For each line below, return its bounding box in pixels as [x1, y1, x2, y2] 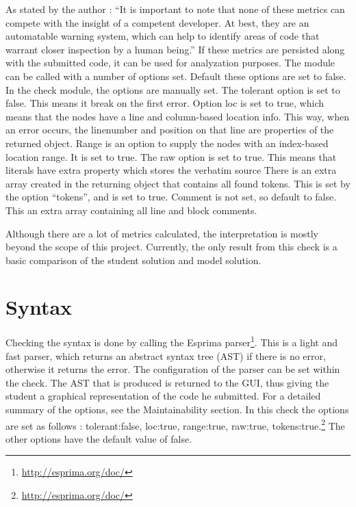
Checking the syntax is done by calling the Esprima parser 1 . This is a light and [5, 333, 338, 350]
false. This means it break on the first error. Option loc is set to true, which [5, 96, 325, 110]
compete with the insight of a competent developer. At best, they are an [5, 15, 309, 29]
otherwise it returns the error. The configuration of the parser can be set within [5, 362, 340, 376]
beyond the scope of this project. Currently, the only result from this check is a [5, 239, 338, 254]
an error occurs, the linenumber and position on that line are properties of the [5, 122, 334, 137]
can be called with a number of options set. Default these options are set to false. [5, 68, 346, 83]
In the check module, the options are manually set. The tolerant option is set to [5, 82, 340, 96]
